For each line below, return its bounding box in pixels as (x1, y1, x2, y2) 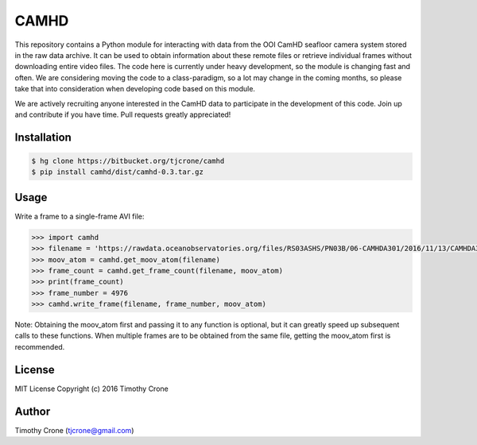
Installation (14, 130, 72, 144)
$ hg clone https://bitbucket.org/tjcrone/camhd (31, 156, 225, 165)
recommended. (14, 342, 65, 351)
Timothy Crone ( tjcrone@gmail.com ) (14, 425, 134, 435)
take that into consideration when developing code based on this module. (14, 84, 256, 94)
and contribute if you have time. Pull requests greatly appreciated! (14, 110, 231, 119)
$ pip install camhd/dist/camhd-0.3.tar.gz (31, 168, 204, 176)
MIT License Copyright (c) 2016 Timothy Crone (14, 384, 169, 393)
